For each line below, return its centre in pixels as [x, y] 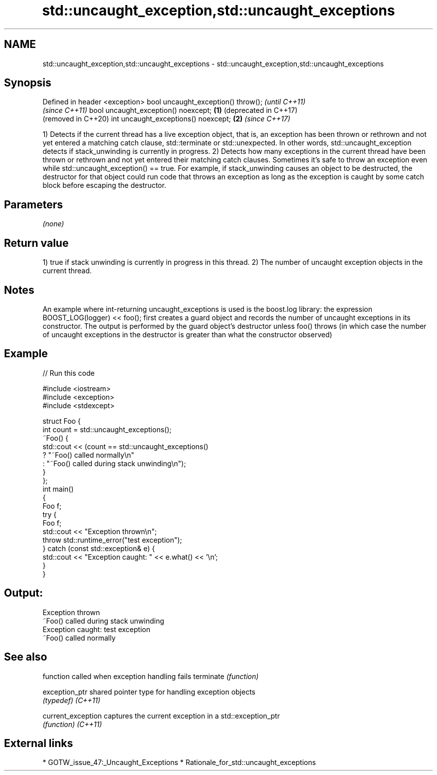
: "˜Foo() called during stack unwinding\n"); [114, 463]
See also [26, 657]
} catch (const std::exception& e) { [99, 548]
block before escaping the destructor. [105, 185]
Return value [36, 243]
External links [39, 743]
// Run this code [69, 373]
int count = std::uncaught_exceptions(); [107, 429]
